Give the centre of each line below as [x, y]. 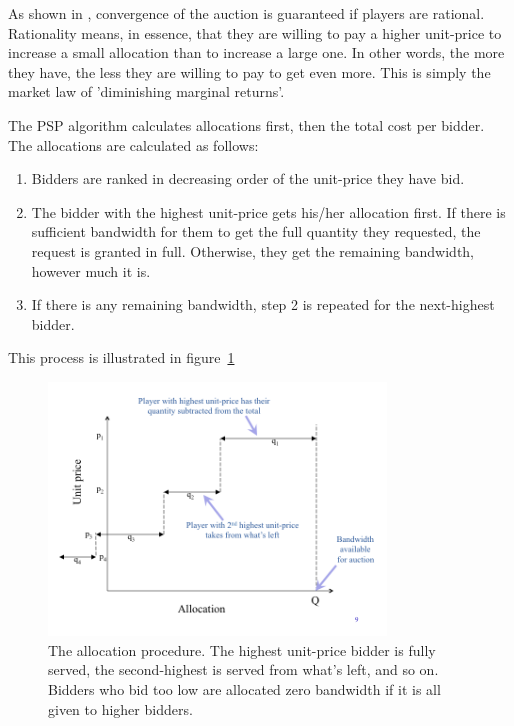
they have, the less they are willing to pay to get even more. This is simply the [249, 71]
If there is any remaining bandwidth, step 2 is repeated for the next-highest [263, 304]
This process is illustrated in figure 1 [121, 357]
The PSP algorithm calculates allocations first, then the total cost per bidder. [246, 124]
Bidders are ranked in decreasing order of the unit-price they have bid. [248, 178]
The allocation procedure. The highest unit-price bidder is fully [242, 649]
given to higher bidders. [120, 708]
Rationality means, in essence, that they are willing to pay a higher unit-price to [255, 32]
